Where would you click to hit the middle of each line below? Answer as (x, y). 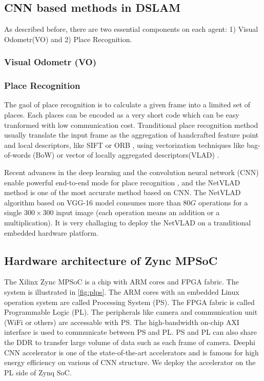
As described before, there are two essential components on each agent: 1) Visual (131, 29)
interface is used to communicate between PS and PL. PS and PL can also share (131, 332)
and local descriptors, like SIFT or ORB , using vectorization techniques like (124, 145)
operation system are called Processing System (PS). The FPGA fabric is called (129, 302)
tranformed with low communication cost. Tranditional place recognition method (131, 125)
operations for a (223, 202)
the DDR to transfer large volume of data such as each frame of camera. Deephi (130, 342)
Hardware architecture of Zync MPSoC (111, 260)
